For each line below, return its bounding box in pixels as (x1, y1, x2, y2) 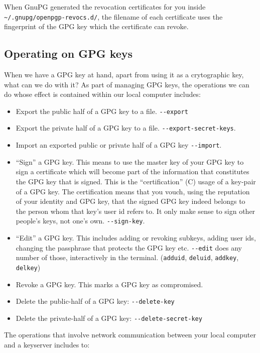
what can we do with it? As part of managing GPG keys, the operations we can (4, 79, 249, 89)
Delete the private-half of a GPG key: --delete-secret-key (16, 312, 202, 323)
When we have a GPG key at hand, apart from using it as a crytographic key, (4, 69, 244, 80)
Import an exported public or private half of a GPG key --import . (16, 140, 222, 150)
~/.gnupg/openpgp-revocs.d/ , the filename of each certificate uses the (4, 11, 223, 22)
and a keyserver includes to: (4, 339, 90, 350)
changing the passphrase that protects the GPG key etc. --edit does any (16, 242, 242, 253)
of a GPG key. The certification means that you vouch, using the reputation (16, 186, 250, 196)
